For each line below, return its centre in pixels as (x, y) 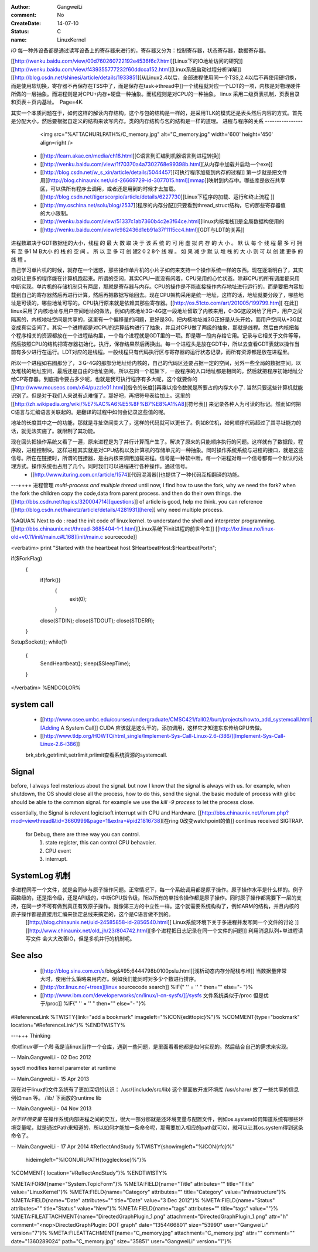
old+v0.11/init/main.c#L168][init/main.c (57, 537)
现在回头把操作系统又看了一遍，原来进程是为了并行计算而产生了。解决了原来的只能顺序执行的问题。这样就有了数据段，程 (157, 442)
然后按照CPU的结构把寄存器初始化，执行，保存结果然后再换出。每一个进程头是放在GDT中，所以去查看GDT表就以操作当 (155, 344)
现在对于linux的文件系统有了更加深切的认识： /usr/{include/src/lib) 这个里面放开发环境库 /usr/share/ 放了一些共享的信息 (155, 1090)
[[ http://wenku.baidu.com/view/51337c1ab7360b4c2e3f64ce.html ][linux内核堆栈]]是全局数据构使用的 (162, 221)
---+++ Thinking (31, 1036)
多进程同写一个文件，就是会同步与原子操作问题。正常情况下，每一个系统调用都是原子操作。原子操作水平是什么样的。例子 (157, 890)
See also (27, 955)
